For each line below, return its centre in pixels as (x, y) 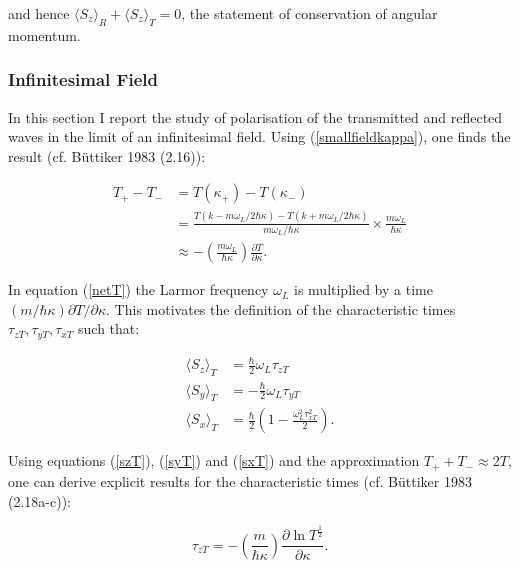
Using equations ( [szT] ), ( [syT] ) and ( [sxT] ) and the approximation (214, 460)
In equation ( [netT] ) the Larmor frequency (138, 289)
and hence (39, 13)
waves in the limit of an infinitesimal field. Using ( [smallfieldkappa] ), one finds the (259, 136)
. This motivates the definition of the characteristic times (281, 308)
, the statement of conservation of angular (309, 13)
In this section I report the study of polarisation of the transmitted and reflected (255, 116)
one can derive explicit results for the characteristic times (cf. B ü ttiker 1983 (240, 480)
